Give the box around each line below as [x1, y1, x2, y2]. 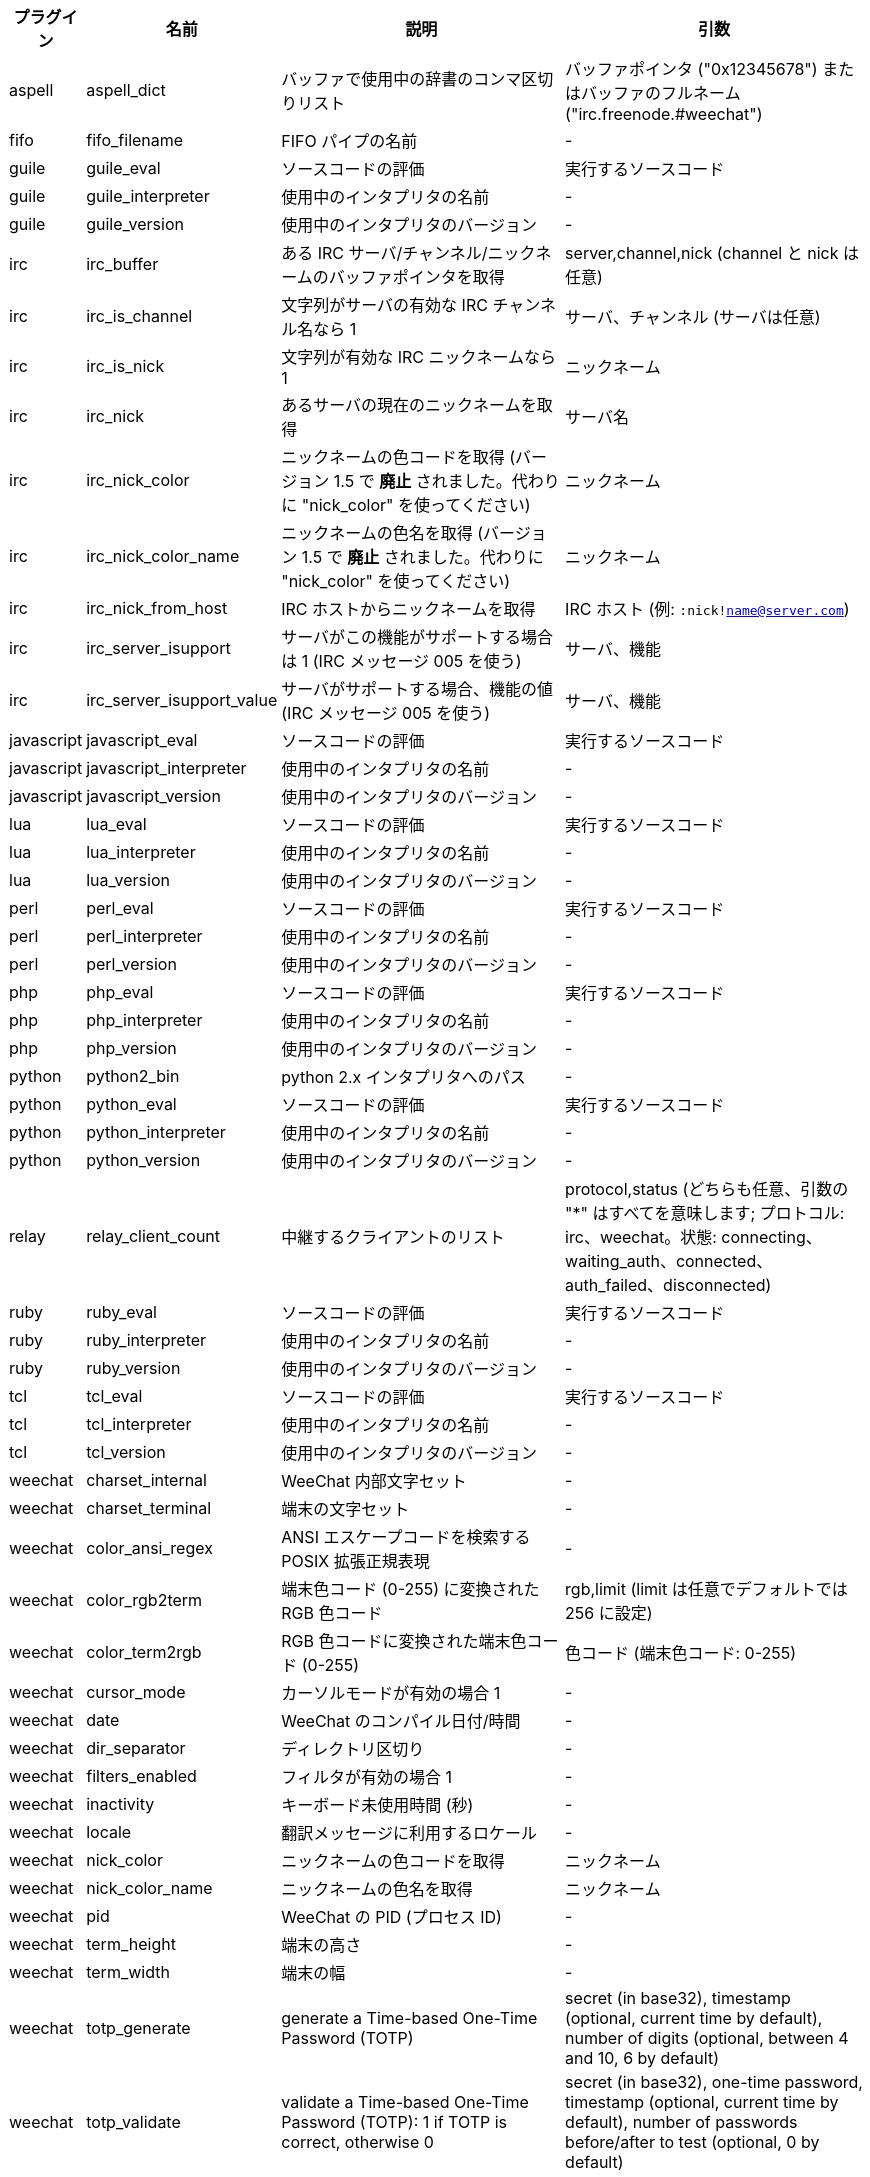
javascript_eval [86, 730, 198, 750]
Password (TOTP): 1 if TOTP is [281, 2112, 508, 2132]
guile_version [86, 214, 184, 234]
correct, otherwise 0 [281, 2132, 434, 2152]
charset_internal [86, 1470, 207, 1490]
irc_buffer [86, 254, 159, 274]
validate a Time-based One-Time [281, 2092, 529, 2112]
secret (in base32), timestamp [565, 1988, 791, 2008]
